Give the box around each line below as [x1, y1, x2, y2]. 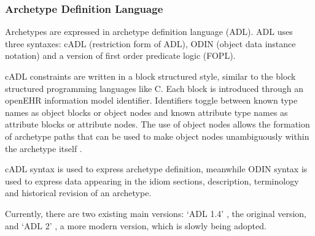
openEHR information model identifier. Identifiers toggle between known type [5, 94, 298, 107]
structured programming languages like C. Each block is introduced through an [5, 82, 304, 94]
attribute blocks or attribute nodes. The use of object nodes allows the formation [5, 118, 310, 131]
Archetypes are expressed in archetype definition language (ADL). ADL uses [5, 25, 293, 38]
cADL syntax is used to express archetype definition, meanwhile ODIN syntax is [5, 162, 308, 175]
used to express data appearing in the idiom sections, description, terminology [5, 174, 299, 187]
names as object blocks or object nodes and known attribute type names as [5, 105, 288, 118]
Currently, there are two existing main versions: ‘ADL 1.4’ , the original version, [5, 207, 306, 219]
